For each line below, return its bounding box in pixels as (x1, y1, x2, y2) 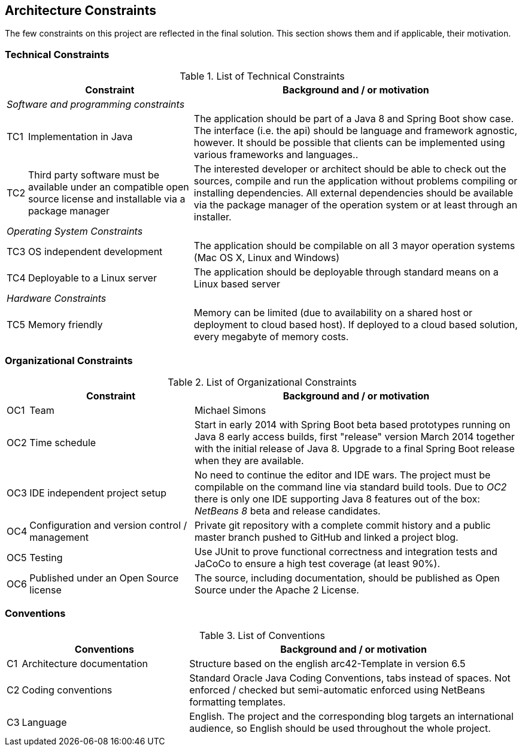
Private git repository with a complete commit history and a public (194, 519, 491, 531)
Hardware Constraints (7, 292, 107, 305)
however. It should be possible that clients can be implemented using (193, 137, 505, 149)
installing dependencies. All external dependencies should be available (193, 187, 513, 199)
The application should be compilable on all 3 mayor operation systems (193, 240, 515, 252)
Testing (29, 551, 63, 564)
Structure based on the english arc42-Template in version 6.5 (189, 657, 466, 670)
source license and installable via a (28, 193, 186, 205)
